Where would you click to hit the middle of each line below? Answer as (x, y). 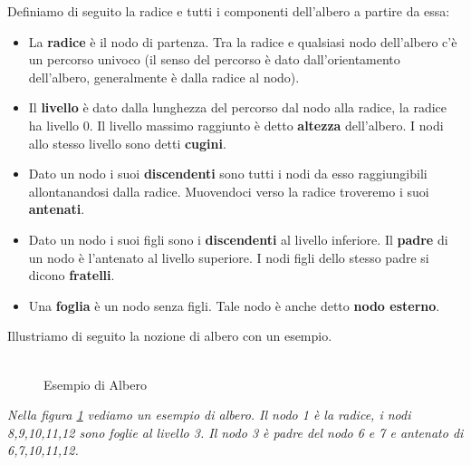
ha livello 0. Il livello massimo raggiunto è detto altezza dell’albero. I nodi (236, 125)
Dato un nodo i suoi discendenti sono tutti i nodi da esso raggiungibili (228, 174)
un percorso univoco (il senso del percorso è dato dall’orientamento (214, 59)
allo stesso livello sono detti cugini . (127, 143)
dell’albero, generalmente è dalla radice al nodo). (164, 77)
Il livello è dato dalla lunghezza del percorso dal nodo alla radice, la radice (237, 107)
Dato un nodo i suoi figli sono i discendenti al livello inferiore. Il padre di (238, 239)
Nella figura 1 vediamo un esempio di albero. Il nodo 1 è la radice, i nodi (209, 415)
